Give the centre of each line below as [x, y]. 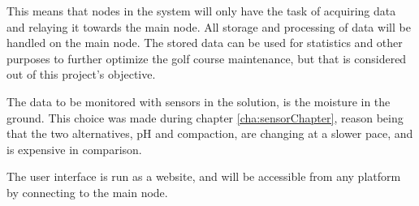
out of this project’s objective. [81, 74]
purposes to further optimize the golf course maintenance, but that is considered [207, 58]
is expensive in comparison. [74, 149]
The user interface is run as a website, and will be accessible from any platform [204, 176]
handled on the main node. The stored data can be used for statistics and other [205, 43]
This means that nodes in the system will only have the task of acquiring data [201, 11]
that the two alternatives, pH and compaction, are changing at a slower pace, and [210, 133]
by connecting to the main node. [87, 192]
